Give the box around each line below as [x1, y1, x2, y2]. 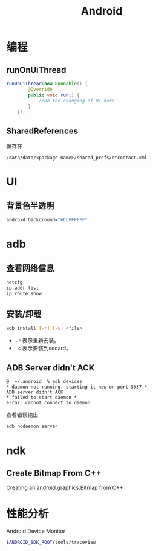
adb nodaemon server [6, 423, 59, 430]
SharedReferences [6, 125, 79, 136]
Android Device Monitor [6, 527, 65, 535]
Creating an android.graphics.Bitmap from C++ [6, 484, 124, 491]
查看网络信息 [6, 262, 54, 273]
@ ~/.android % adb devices [6, 379, 83, 385]
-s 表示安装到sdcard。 [15, 344, 71, 352]
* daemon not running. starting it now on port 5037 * [6, 384, 148, 390]
